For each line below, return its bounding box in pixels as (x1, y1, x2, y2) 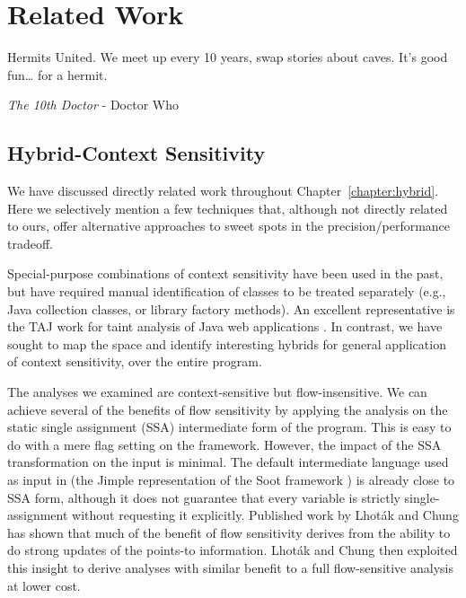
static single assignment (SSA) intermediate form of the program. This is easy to (7, 418, 452, 436)
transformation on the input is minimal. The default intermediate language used (7, 453, 449, 471)
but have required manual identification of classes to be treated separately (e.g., (7, 282, 446, 301)
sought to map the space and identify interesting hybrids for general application (7, 334, 446, 353)
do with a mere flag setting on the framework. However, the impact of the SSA (7, 435, 442, 453)
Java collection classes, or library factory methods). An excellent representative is (7, 299, 455, 318)
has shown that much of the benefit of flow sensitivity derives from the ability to (7, 523, 451, 541)
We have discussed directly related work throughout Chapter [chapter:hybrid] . (7, 181, 439, 200)
